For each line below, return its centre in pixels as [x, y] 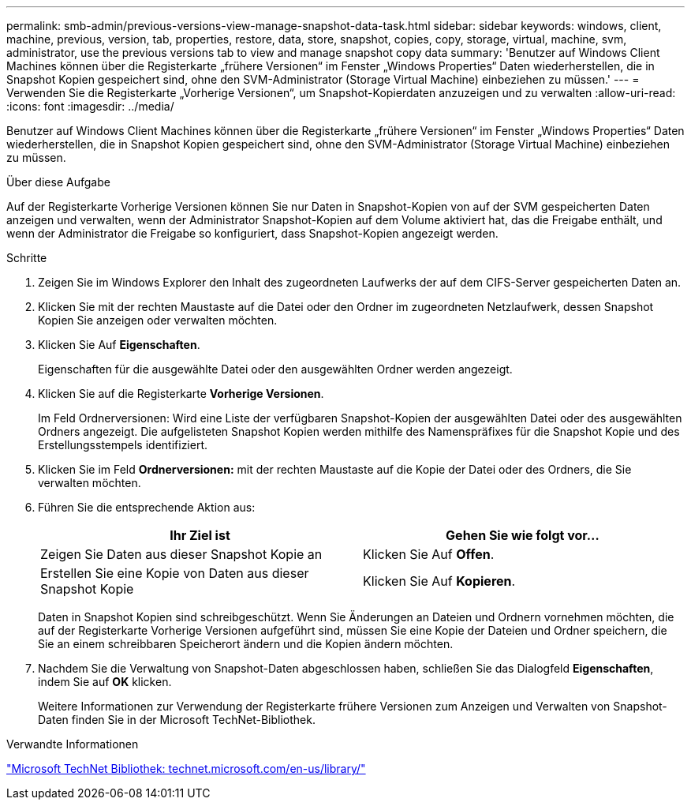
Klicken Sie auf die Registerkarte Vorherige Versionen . [181, 394]
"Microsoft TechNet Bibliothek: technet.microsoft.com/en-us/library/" [186, 769]
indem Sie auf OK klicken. [105, 682]
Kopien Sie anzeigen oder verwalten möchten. [158, 320]
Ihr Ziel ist [200, 535]
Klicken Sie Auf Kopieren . [439, 581]
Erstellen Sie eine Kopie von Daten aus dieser [175, 573]
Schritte [27, 258]
